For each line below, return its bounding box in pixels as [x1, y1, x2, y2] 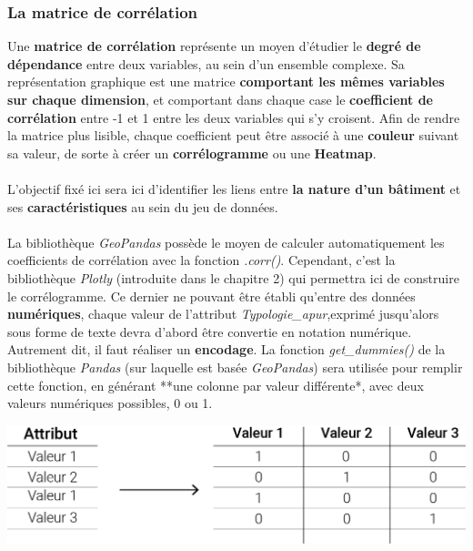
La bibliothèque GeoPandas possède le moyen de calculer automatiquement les [7, 232, 445, 251]
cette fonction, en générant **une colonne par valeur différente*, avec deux [7, 375, 424, 394]
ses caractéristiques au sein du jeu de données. [7, 197, 278, 216]
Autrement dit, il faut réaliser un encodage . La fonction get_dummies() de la [7, 340, 446, 359]
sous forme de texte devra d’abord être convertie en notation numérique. [7, 321, 412, 341]
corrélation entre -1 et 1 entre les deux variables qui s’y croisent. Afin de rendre [7, 107, 460, 127]
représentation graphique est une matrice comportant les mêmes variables [7, 72, 445, 91]
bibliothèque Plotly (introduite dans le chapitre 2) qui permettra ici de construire [7, 268, 459, 287]
